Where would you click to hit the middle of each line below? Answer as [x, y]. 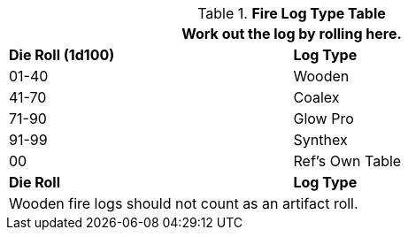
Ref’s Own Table [347, 161]
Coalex [316, 97]
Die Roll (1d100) [62, 55]
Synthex [320, 140]
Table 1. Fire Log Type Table [292, 13]
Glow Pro [323, 119]
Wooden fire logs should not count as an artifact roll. [184, 203]
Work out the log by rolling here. [292, 34]
